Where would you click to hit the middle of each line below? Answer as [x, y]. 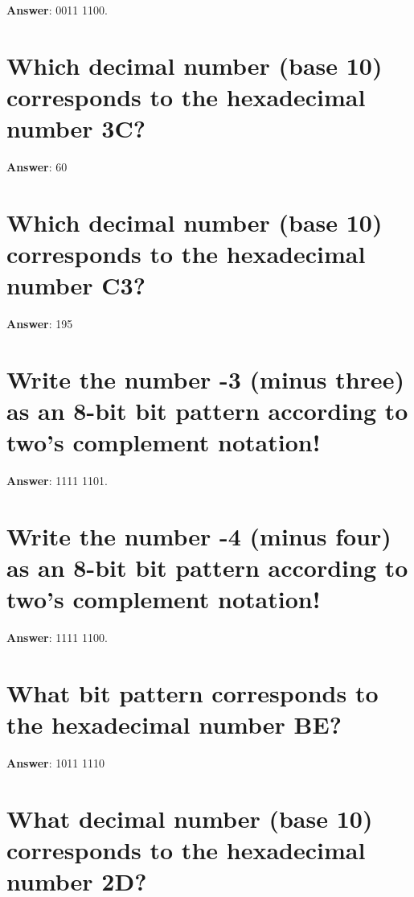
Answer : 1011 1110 [55, 763]
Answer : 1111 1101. [57, 481]
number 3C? [76, 128]
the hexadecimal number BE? [174, 724]
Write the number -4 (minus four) [199, 536]
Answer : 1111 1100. [57, 638]
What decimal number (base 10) [190, 819]
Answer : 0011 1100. [57, 10]
